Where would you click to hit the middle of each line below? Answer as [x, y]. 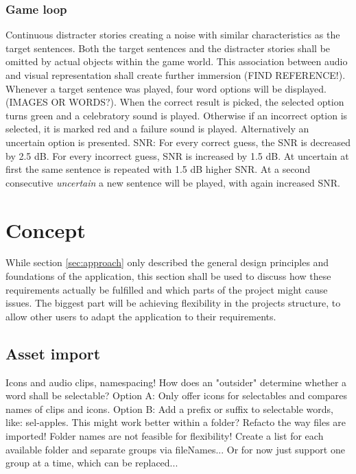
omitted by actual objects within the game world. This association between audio [177, 61]
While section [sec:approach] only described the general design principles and [167, 262]
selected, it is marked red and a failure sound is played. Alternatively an [157, 129]
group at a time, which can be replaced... [92, 463]
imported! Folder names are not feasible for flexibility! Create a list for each [165, 436]
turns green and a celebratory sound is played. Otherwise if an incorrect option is [177, 115]
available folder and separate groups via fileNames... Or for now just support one [175, 449]
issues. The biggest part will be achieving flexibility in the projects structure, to [173, 303]
